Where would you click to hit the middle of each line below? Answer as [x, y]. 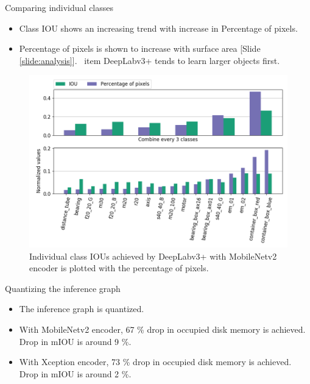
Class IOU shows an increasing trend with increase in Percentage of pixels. [158, 28]
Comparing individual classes [59, 7]
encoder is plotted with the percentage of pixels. [119, 268]
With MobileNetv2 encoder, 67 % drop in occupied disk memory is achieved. [162, 329]
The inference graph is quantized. [82, 309]
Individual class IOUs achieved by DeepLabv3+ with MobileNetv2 [153, 256]
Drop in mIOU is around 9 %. [75, 341]
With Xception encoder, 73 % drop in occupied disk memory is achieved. [155, 362]
